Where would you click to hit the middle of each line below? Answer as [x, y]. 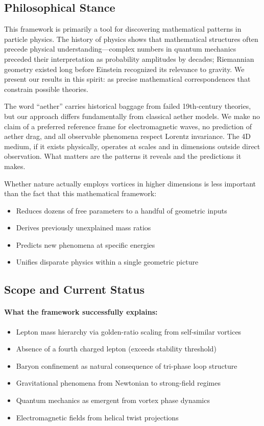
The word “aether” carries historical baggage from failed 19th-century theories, [128, 106]
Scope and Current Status [74, 289]
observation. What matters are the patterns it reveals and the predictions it [123, 156]
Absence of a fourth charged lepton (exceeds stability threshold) [116, 349]
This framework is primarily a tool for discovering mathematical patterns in [123, 29]
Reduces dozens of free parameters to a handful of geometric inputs [122, 210]
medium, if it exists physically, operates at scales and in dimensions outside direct [132, 146]
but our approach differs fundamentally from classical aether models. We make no [132, 116]
